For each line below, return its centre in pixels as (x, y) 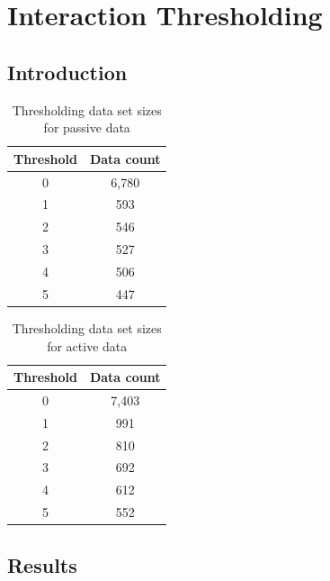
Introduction (67, 72)
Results (42, 564)
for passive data (87, 127)
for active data (87, 345)
